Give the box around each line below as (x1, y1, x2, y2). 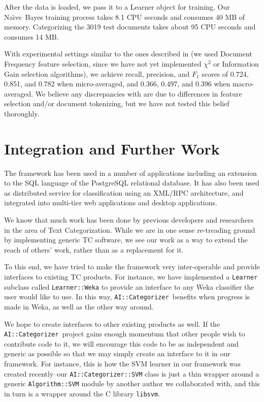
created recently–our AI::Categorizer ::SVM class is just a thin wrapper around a (4, 368, 259, 379)
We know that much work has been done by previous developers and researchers (4, 214, 254, 225)
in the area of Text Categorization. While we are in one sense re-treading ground (4, 224, 255, 235)
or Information (213, 58, 259, 69)
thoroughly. (4, 108, 40, 118)
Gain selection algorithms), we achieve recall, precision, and (4, 68, 190, 79)
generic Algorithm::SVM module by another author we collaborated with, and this (4, 378, 260, 389)
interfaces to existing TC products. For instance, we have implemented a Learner (4, 271, 258, 282)
